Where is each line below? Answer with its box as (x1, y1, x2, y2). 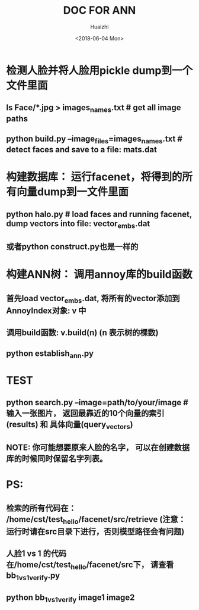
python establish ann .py (6, 348, 94, 360)
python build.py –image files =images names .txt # (6, 133, 182, 146)
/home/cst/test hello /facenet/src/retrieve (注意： (6, 514, 187, 525)
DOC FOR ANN (63, 4, 136, 17)
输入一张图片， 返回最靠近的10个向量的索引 (6, 408, 165, 418)
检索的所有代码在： (6, 503, 76, 513)
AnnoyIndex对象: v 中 (6, 306, 87, 316)
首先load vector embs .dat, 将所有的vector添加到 (6, 293, 180, 305)
